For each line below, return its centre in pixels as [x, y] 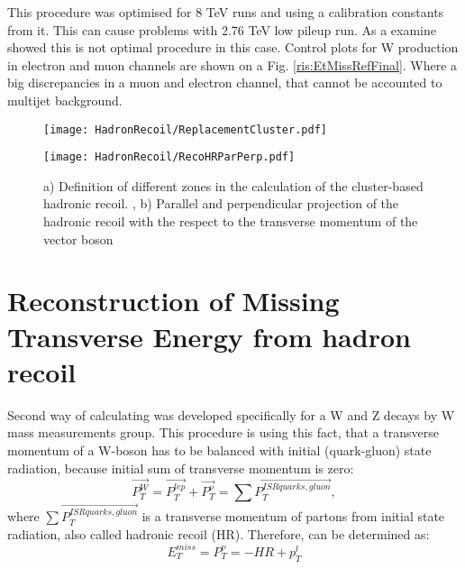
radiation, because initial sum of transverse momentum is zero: [181, 468]
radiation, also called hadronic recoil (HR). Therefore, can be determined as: [219, 533]
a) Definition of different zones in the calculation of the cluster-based [233, 185]
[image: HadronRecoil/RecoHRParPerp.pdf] [169, 157]
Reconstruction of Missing [173, 301]
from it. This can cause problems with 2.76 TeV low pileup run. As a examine [222, 29]
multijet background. [65, 100]
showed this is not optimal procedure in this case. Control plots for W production [233, 47]
